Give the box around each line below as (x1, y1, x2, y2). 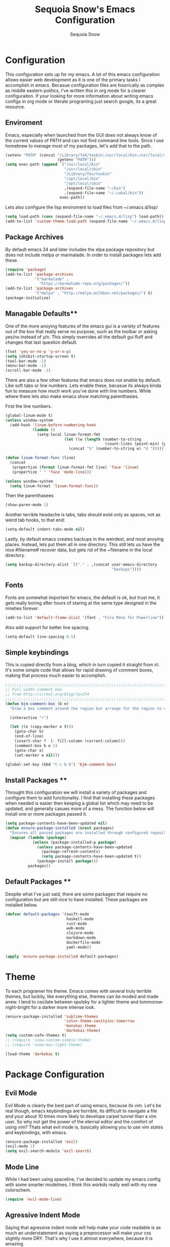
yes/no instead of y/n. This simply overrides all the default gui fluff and (5, 334, 153, 340)
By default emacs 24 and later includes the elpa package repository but (5, 246, 155, 252)
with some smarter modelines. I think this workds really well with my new (5, 1181, 157, 1187)
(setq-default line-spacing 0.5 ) (5, 634, 76, 639)
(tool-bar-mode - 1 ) (5, 359, 47, 364)
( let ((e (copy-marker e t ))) (10, 724, 73, 729)
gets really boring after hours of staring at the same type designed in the (5, 600, 157, 606)
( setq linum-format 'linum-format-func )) (10, 483, 99, 489)
